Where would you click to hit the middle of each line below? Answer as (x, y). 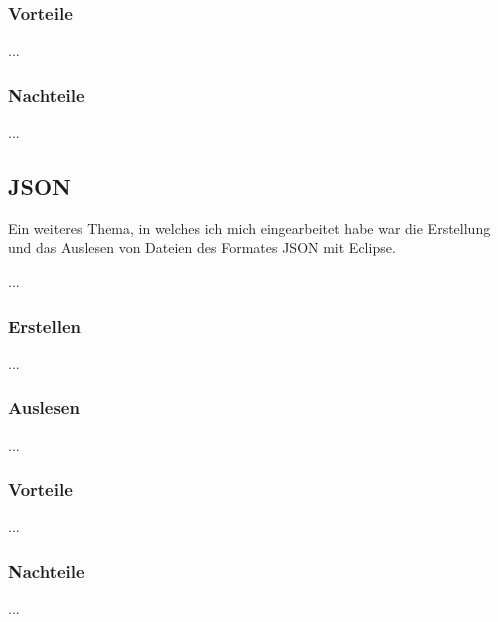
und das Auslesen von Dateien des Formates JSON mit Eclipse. (202, 247)
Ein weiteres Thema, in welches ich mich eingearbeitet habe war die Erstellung (249, 227)
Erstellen (44, 325)
